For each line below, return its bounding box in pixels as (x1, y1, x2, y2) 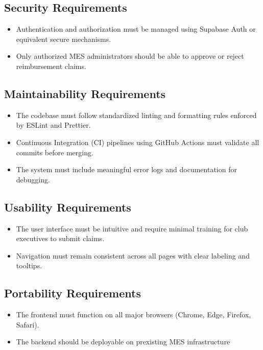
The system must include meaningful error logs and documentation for (16, 164, 237, 175)
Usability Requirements (4, 199, 131, 215)
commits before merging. (16, 147, 93, 157)
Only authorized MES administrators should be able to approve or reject (16, 51, 244, 61)
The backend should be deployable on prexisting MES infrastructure (16, 336, 230, 347)
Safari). (16, 319, 39, 330)
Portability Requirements (4, 285, 141, 301)
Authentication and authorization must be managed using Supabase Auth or (16, 24, 256, 34)
